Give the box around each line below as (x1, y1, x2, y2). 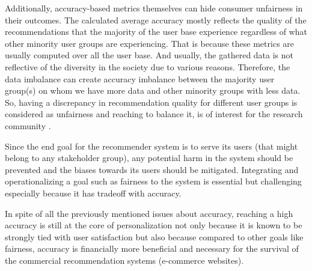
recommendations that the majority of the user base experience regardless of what (5, 25, 308, 38)
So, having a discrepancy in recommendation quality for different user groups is (5, 96, 298, 108)
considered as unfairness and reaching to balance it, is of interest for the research (5, 108, 303, 120)
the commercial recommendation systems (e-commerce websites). (5, 254, 244, 266)
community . (5, 119, 51, 132)
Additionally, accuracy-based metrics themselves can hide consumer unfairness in (5, 2, 303, 14)
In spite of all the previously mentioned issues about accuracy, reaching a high (5, 207, 293, 219)
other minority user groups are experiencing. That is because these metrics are (5, 37, 295, 49)
